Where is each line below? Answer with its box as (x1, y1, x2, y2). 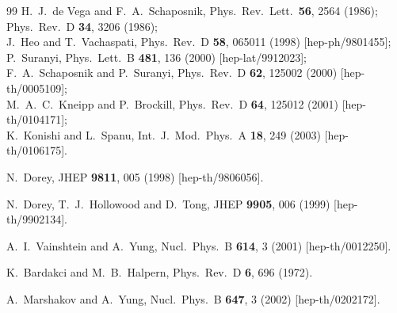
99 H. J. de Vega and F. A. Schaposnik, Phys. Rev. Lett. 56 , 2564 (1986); (6, 2, 378, 18)
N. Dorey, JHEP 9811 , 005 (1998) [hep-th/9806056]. (6, 168, 264, 185)
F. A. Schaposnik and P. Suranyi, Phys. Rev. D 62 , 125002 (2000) (6, 64, 338, 81)
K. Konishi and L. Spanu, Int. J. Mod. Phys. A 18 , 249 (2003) (6, 126, 321, 143)
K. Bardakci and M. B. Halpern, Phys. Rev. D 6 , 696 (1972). (6, 264, 313, 281)
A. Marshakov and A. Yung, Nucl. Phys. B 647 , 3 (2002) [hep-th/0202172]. (6, 290, 380, 307)
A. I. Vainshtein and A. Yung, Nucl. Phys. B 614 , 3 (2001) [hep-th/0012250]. (6, 237, 391, 254)
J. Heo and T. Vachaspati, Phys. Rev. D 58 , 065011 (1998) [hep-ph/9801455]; (6, 33, 391, 50)
